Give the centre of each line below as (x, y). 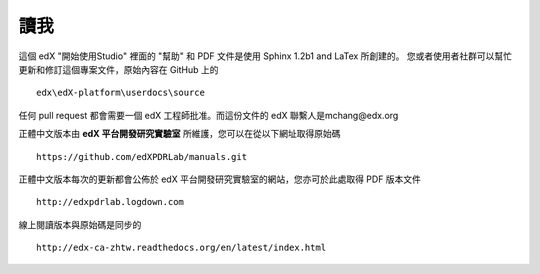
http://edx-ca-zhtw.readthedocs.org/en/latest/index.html (181, 248)
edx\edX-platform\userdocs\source (120, 93)
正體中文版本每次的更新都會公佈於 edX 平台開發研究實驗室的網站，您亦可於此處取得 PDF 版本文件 (220, 179)
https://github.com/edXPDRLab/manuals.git (142, 156)
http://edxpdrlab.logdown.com (110, 202)
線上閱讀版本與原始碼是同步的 (80, 224)
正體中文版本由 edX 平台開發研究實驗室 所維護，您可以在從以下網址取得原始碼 (179, 134)
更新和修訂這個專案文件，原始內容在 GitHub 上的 (118, 69)
